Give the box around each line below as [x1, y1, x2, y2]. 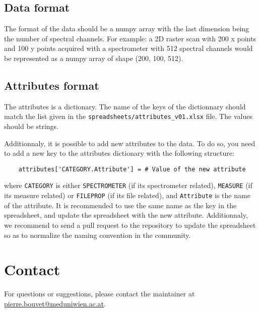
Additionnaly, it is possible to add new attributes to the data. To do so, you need [4, 138, 255, 148]
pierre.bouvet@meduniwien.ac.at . [4, 298, 106, 308]
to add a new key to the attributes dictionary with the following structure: [4, 148, 234, 158]
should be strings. [4, 121, 59, 132]
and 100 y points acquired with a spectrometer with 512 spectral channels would [4, 43, 253, 53]
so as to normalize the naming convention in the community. [4, 229, 191, 240]
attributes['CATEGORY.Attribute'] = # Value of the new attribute [18, 165, 246, 173]
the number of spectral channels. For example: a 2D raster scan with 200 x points [4, 33, 256, 43]
